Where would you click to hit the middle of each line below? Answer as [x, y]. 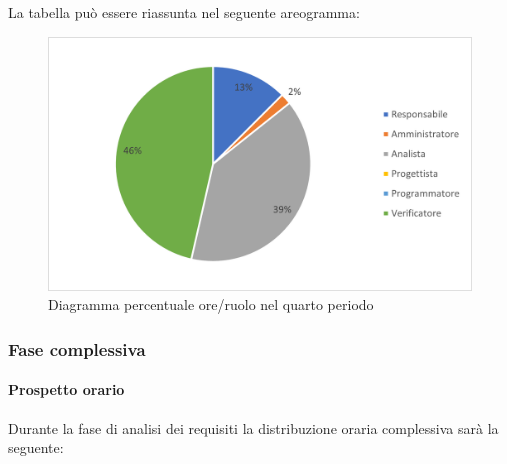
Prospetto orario [66, 389]
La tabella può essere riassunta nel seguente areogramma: [184, 12]
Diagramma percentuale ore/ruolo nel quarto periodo [211, 304]
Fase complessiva [77, 348]
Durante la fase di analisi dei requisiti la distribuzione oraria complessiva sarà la [253, 427]
